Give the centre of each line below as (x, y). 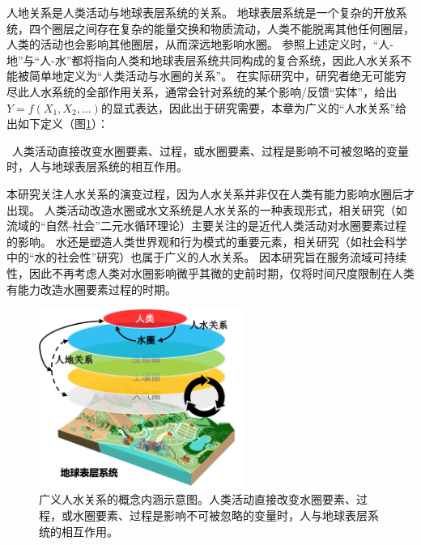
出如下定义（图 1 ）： (57, 123)
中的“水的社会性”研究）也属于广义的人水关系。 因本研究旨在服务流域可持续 (206, 257)
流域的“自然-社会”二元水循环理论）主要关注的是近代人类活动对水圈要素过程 (206, 226)
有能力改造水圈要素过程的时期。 (91, 289)
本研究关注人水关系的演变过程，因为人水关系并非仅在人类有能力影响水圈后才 (210, 193)
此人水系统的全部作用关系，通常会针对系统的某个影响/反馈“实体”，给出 (207, 91)
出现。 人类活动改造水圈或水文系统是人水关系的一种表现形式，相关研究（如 (207, 209)
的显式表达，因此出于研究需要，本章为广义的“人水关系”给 (254, 107)
